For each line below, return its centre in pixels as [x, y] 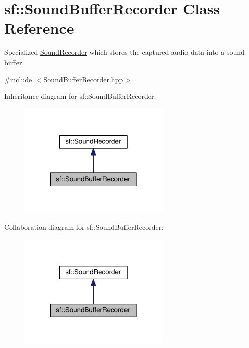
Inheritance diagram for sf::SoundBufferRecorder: [80, 96]
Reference [39, 28]
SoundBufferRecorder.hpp [83, 79]
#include [18, 79]
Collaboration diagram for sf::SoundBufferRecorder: [84, 227]
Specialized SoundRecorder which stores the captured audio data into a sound [125, 52]
